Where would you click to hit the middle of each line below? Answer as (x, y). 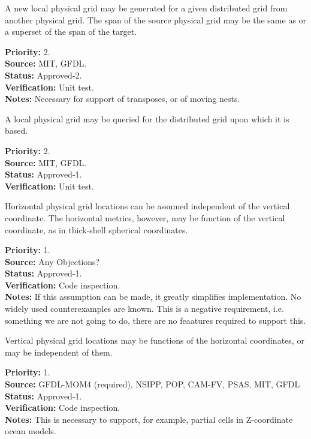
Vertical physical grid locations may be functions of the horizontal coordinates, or (155, 340)
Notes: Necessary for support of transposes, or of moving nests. (123, 99)
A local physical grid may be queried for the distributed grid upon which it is (147, 118)
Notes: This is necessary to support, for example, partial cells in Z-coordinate (149, 419)
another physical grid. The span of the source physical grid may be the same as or (156, 19)
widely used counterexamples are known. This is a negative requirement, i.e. (144, 309)
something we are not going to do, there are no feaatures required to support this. (155, 320)
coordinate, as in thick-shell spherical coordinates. (96, 229)
